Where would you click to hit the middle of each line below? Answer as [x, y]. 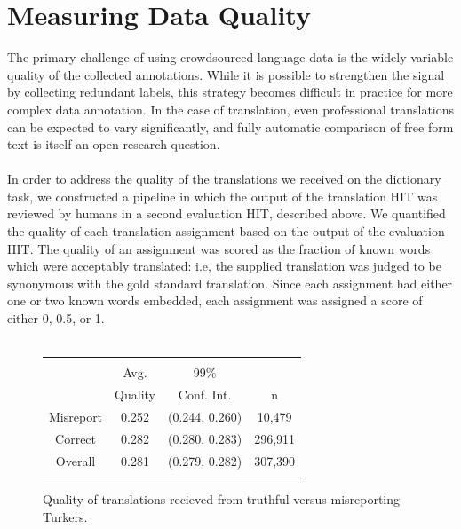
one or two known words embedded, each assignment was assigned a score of [215, 300]
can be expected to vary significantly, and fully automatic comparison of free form [230, 126]
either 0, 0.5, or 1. [56, 318]
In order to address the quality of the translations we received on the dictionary [224, 179]
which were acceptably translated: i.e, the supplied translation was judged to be [224, 266]
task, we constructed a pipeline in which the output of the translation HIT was [223, 196]
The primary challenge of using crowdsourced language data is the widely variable [230, 57]
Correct [76, 438]
